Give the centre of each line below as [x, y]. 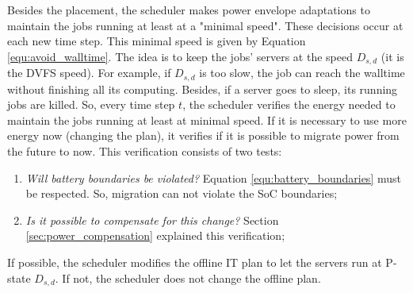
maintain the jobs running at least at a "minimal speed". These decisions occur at [205, 25]
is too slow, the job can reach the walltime [302, 73]
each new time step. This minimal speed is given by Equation [157, 41]
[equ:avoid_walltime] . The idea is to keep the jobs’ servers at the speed [180, 56]
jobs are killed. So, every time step [91, 104]
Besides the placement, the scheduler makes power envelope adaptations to [189, 10]
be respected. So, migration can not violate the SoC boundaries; [182, 193]
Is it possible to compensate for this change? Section [152, 220]
